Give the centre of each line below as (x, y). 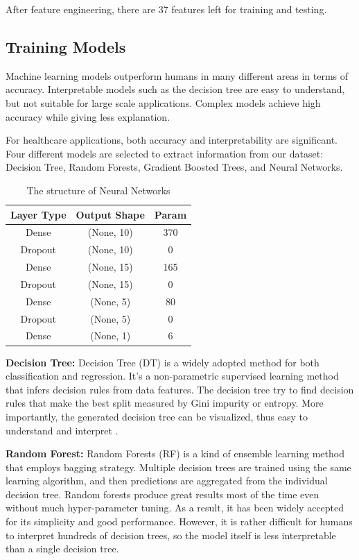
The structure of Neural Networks (98, 190)
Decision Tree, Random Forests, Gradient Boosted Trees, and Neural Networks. (174, 167)
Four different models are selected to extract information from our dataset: (165, 153)
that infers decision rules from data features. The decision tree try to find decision (180, 389)
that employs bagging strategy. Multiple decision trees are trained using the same (178, 467)
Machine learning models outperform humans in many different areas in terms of (177, 75)
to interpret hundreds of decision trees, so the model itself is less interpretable (171, 535)
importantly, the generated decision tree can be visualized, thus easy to (157, 416)
